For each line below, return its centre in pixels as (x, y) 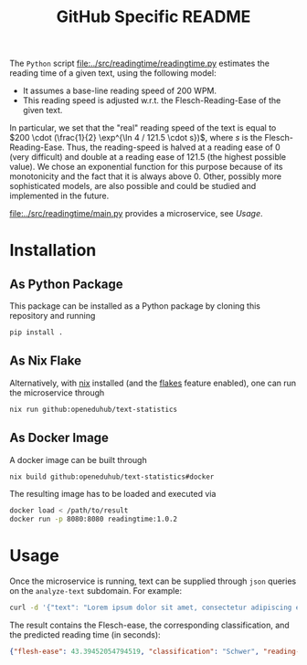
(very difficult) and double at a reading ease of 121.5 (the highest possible (148, 157)
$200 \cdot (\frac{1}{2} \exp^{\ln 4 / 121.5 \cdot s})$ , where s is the (136, 138)
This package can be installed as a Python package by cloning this (135, 306)
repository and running (53, 316)
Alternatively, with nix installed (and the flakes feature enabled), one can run (153, 383)
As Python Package (66, 284)
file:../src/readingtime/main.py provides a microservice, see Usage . (136, 214)
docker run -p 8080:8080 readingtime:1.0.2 (94, 519)
